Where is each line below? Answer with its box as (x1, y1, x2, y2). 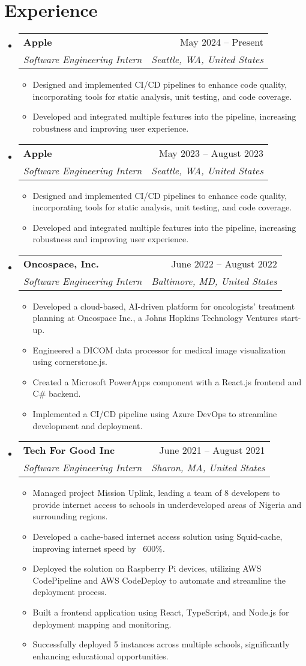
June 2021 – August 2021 (159, 443, 265, 457)
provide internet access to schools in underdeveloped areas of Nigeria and (32, 498, 302, 510)
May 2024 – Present (179, 35, 263, 49)
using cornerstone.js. (32, 355, 107, 368)
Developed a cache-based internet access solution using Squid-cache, (32, 530, 283, 542)
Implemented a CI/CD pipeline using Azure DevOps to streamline (32, 408, 277, 420)
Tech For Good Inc (23, 443, 115, 457)
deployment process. (32, 585, 107, 598)
